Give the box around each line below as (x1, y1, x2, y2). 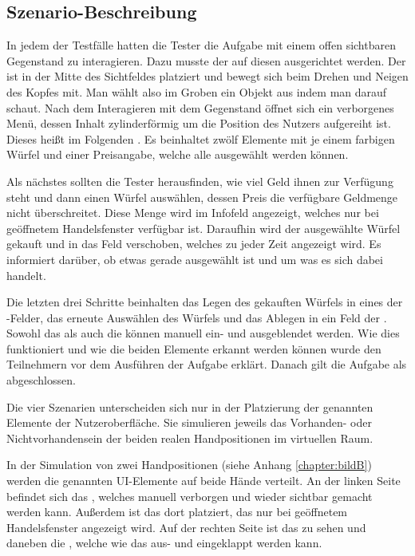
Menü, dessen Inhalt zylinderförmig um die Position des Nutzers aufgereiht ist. (6, 115, 391, 132)
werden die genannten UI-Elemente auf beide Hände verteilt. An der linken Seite (6, 472, 401, 489)
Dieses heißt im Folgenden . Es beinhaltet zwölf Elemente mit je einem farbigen (6, 130, 395, 147)
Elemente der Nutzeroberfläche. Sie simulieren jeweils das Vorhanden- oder (6, 414, 372, 431)
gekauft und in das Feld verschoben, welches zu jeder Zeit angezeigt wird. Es (6, 235, 381, 252)
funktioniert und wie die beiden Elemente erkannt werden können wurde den (6, 340, 381, 357)
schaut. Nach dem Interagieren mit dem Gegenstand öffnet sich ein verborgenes (6, 99, 394, 116)
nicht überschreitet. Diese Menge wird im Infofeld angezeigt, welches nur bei (6, 204, 379, 221)
